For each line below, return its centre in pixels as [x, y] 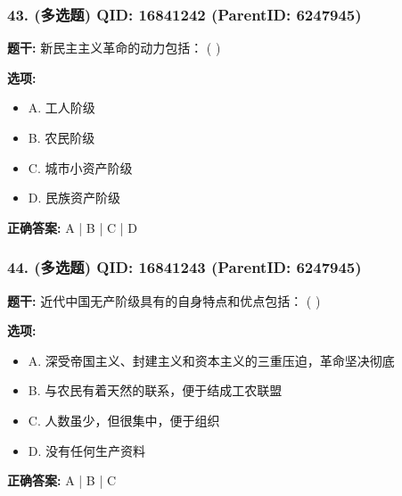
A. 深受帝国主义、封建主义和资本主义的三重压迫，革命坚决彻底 [211, 360]
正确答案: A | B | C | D [72, 227]
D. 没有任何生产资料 [87, 450]
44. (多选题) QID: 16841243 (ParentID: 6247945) [185, 267]
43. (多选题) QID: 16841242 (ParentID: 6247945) [185, 14]
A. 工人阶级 [62, 107]
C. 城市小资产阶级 [80, 167]
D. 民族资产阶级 [74, 198]
